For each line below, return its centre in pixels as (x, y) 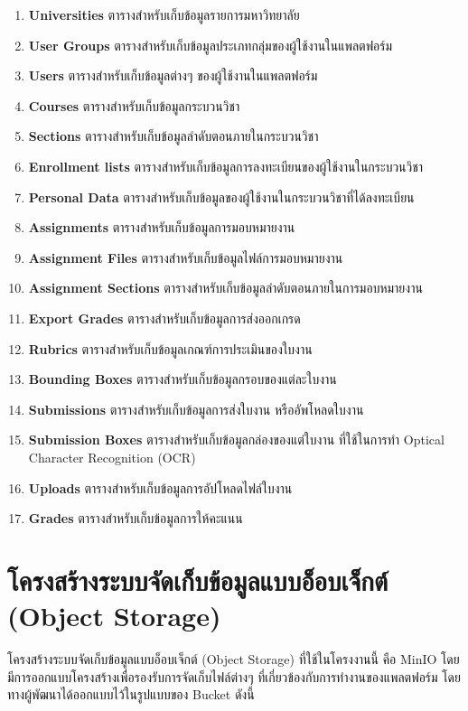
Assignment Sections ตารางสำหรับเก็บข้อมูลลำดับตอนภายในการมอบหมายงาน (225, 288)
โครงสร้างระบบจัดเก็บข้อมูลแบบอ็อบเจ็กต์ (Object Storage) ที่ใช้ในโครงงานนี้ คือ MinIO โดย (234, 659)
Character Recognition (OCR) (112, 457)
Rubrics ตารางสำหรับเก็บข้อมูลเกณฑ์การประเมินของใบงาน (170, 348)
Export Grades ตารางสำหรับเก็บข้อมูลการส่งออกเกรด (164, 318)
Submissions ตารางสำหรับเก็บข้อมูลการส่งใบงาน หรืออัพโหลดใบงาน (196, 409)
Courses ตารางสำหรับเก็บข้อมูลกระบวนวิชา (134, 105)
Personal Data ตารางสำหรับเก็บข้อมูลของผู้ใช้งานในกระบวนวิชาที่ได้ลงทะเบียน (221, 196)
